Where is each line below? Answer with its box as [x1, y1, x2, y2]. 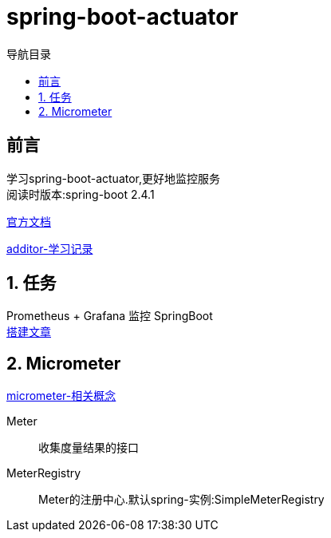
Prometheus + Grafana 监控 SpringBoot [6, 309, 213, 323]
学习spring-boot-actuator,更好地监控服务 [6, 171, 221, 185]
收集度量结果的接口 [38, 441, 139, 455]
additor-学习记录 [6, 241, 93, 255]
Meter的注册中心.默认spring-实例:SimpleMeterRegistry [38, 493, 325, 507]
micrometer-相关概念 [6, 389, 116, 403]
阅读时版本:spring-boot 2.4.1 [6, 187, 155, 201]
